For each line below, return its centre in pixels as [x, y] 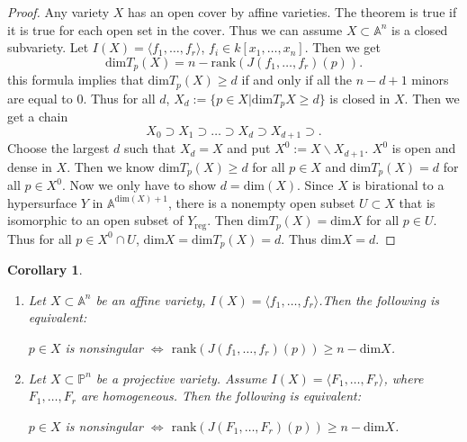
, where [404, 378]
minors [430, 80]
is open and [424, 148]
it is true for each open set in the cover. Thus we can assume [175, 29]
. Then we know [111, 166]
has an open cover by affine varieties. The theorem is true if [292, 12]
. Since [315, 185]
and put [249, 148]
